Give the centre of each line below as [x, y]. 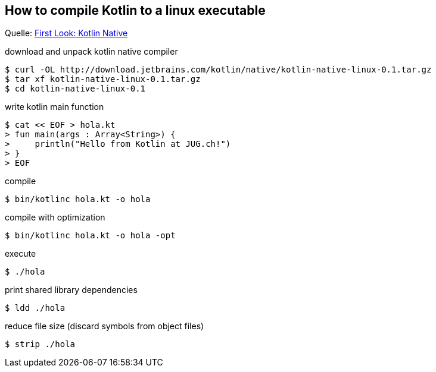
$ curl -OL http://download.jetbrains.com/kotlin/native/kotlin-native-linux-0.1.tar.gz [218, 70]
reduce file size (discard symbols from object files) [105, 326]
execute [21, 254]
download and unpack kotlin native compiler [91, 52]
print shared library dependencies [71, 290]
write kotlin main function [54, 107]
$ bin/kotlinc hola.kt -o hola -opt [90, 236]
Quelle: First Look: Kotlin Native [66, 33]
